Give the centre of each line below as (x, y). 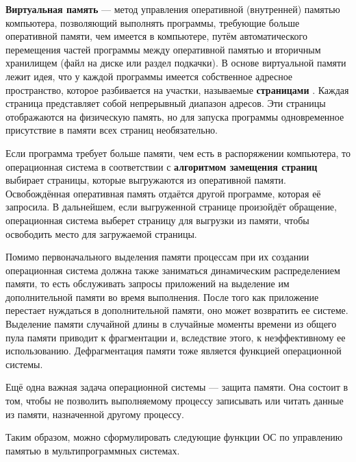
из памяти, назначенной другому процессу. (95, 414)
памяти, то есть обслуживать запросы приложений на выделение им (148, 283)
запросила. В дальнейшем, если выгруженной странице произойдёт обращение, (171, 207)
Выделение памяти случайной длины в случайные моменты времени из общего (171, 324)
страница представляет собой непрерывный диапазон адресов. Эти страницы (166, 103)
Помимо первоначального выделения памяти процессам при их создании (157, 257)
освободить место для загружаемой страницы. (101, 233)
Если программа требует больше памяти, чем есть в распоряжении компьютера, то (178, 153)
